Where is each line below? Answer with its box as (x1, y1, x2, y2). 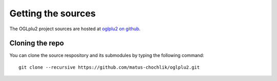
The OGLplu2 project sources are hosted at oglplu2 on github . (9, 26, 141, 32)
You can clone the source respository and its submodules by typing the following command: (9, 52, 205, 58)
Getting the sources (9, 8, 96, 19)
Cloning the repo (9, 39, 64, 48)
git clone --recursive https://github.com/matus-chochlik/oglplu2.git (18, 64, 200, 70)
